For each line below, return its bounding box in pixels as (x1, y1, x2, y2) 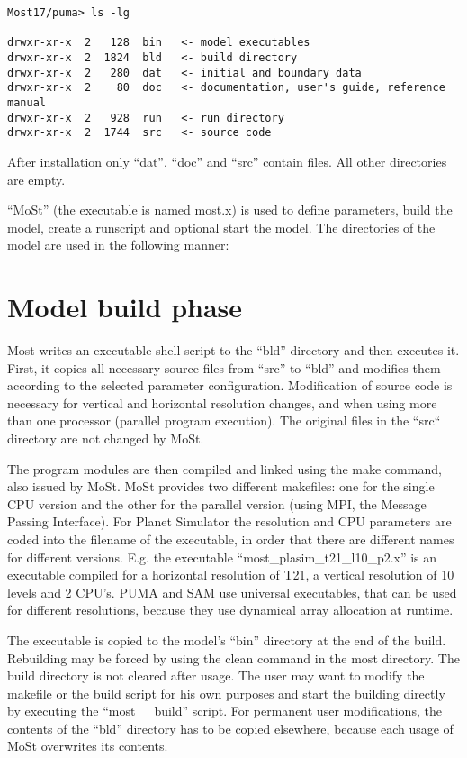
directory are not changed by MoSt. (7, 428, 204, 447)
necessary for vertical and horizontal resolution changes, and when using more (7, 393, 437, 412)
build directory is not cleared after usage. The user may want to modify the (7, 666, 425, 685)
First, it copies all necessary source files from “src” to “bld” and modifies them (7, 358, 441, 377)
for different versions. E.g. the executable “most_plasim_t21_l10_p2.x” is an (7, 547, 437, 566)
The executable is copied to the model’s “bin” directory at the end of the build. (7, 630, 446, 649)
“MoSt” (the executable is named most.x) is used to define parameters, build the (7, 200, 453, 219)
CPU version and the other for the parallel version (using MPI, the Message (7, 494, 427, 513)
